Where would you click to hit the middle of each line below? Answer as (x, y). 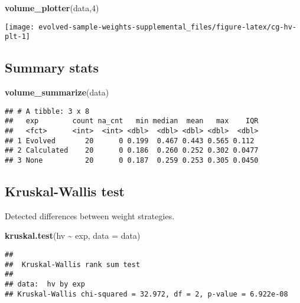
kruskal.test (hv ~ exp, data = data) (73, 236)
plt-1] (17, 37)
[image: (20, 27)
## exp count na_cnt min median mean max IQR (132, 121)
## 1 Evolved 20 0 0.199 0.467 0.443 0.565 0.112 (130, 141)
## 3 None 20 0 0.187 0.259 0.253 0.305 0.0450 (132, 160)
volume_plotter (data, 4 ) (52, 8)
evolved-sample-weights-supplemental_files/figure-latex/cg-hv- (167, 27)
